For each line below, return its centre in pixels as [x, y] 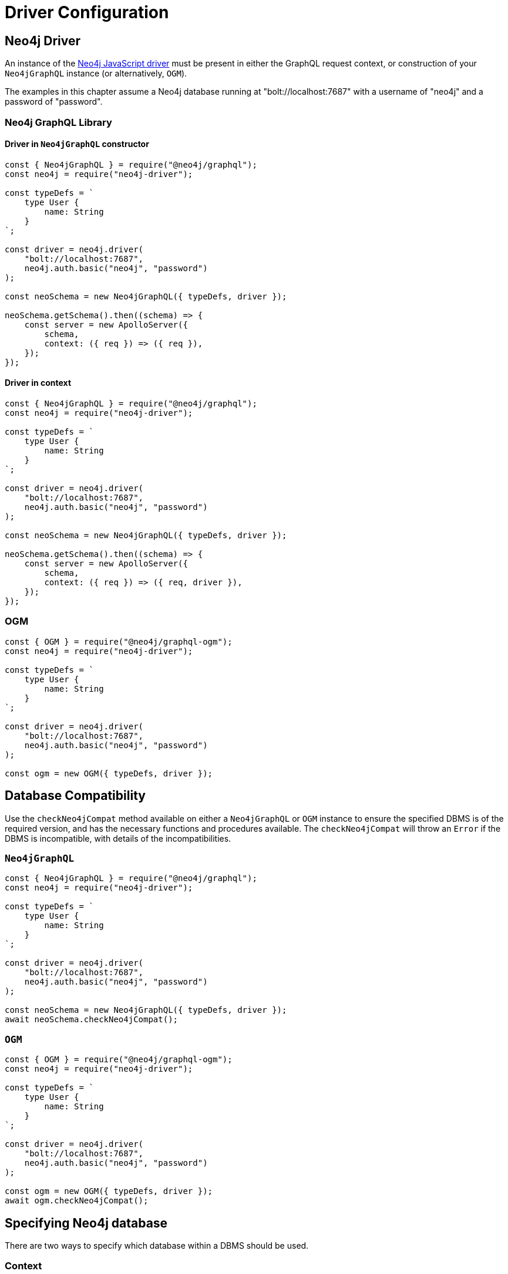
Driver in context [38, 383]
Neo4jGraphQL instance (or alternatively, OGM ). [96, 74]
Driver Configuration [87, 12]
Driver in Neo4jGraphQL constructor [77, 144]
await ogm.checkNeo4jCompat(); [77, 1201]
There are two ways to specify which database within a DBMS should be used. [157, 1245]
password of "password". [54, 102]
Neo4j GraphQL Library [58, 122]
